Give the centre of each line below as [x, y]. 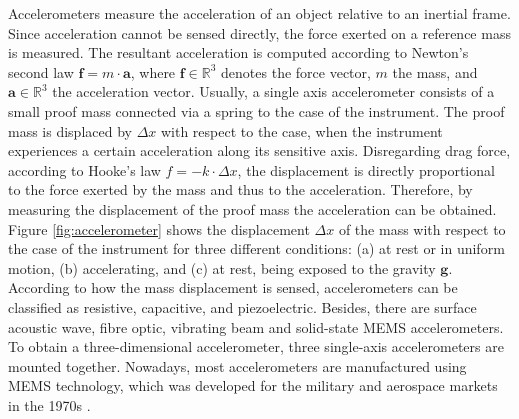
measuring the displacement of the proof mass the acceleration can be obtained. [252, 208]
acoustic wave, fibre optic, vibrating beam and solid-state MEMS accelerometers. [256, 326]
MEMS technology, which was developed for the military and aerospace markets [253, 385]
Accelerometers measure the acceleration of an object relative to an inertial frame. [259, 13]
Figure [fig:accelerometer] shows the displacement [159, 228]
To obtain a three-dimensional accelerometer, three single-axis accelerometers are [256, 346]
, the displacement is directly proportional [366, 169]
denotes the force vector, [296, 71]
